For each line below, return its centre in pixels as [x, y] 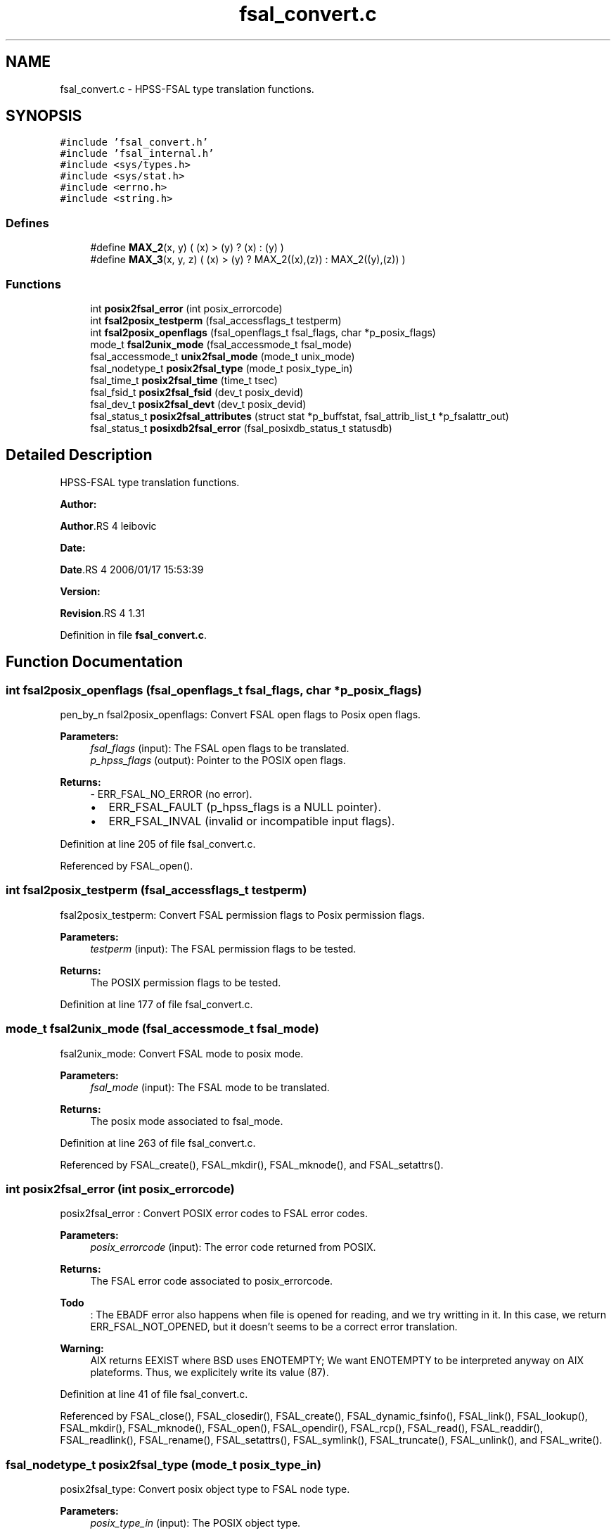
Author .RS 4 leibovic [108, 526]
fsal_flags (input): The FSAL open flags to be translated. [220, 748]
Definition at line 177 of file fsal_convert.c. [156, 1004]
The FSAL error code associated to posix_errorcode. [212, 1281]
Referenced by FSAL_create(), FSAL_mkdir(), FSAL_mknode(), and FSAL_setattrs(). [252, 1164]
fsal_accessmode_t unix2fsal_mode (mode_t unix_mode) [223, 356]
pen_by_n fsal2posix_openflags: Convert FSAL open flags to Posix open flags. [240, 714]
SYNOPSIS [44, 116]
